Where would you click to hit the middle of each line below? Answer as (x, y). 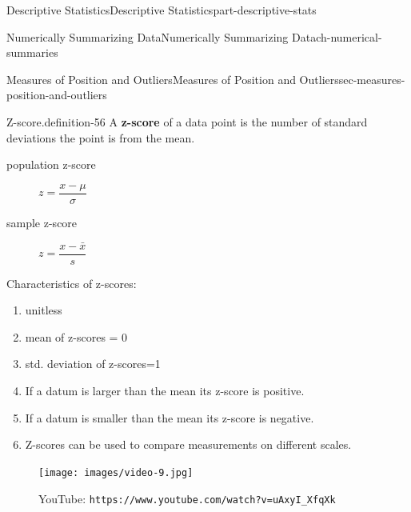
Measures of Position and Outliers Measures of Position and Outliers (173, 79)
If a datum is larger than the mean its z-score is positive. (165, 391)
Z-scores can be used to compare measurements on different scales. (188, 444)
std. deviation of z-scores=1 (93, 364)
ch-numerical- (349, 36)
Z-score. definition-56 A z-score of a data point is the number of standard (187, 121)
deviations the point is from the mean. (101, 137)
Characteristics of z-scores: (72, 283)
